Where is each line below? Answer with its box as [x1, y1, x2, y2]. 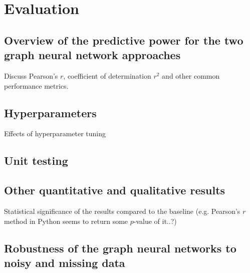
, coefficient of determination [63, 70, 151, 81]
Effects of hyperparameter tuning [4, 128, 106, 139]
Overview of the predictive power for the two [4, 32, 243, 48]
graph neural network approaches [4, 47, 181, 63]
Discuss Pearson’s [4, 70, 58, 81]
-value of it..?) [133, 215, 177, 226]
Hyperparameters [4, 105, 97, 120]
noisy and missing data [4, 254, 125, 270]
